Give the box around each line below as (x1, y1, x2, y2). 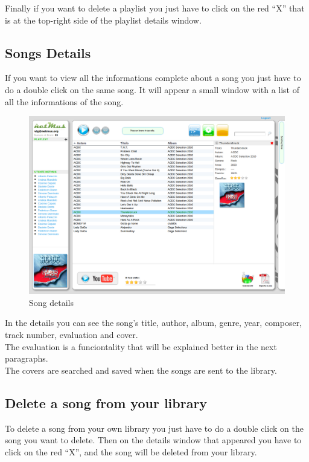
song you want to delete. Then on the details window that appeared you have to (5, 434, 302, 446)
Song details (29, 296, 74, 308)
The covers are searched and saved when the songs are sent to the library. (5, 363, 277, 376)
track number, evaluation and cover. (5, 328, 138, 340)
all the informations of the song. (5, 95, 124, 108)
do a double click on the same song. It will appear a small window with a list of (5, 83, 299, 96)
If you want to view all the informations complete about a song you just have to (5, 71, 301, 84)
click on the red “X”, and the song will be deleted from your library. (5, 445, 257, 458)
